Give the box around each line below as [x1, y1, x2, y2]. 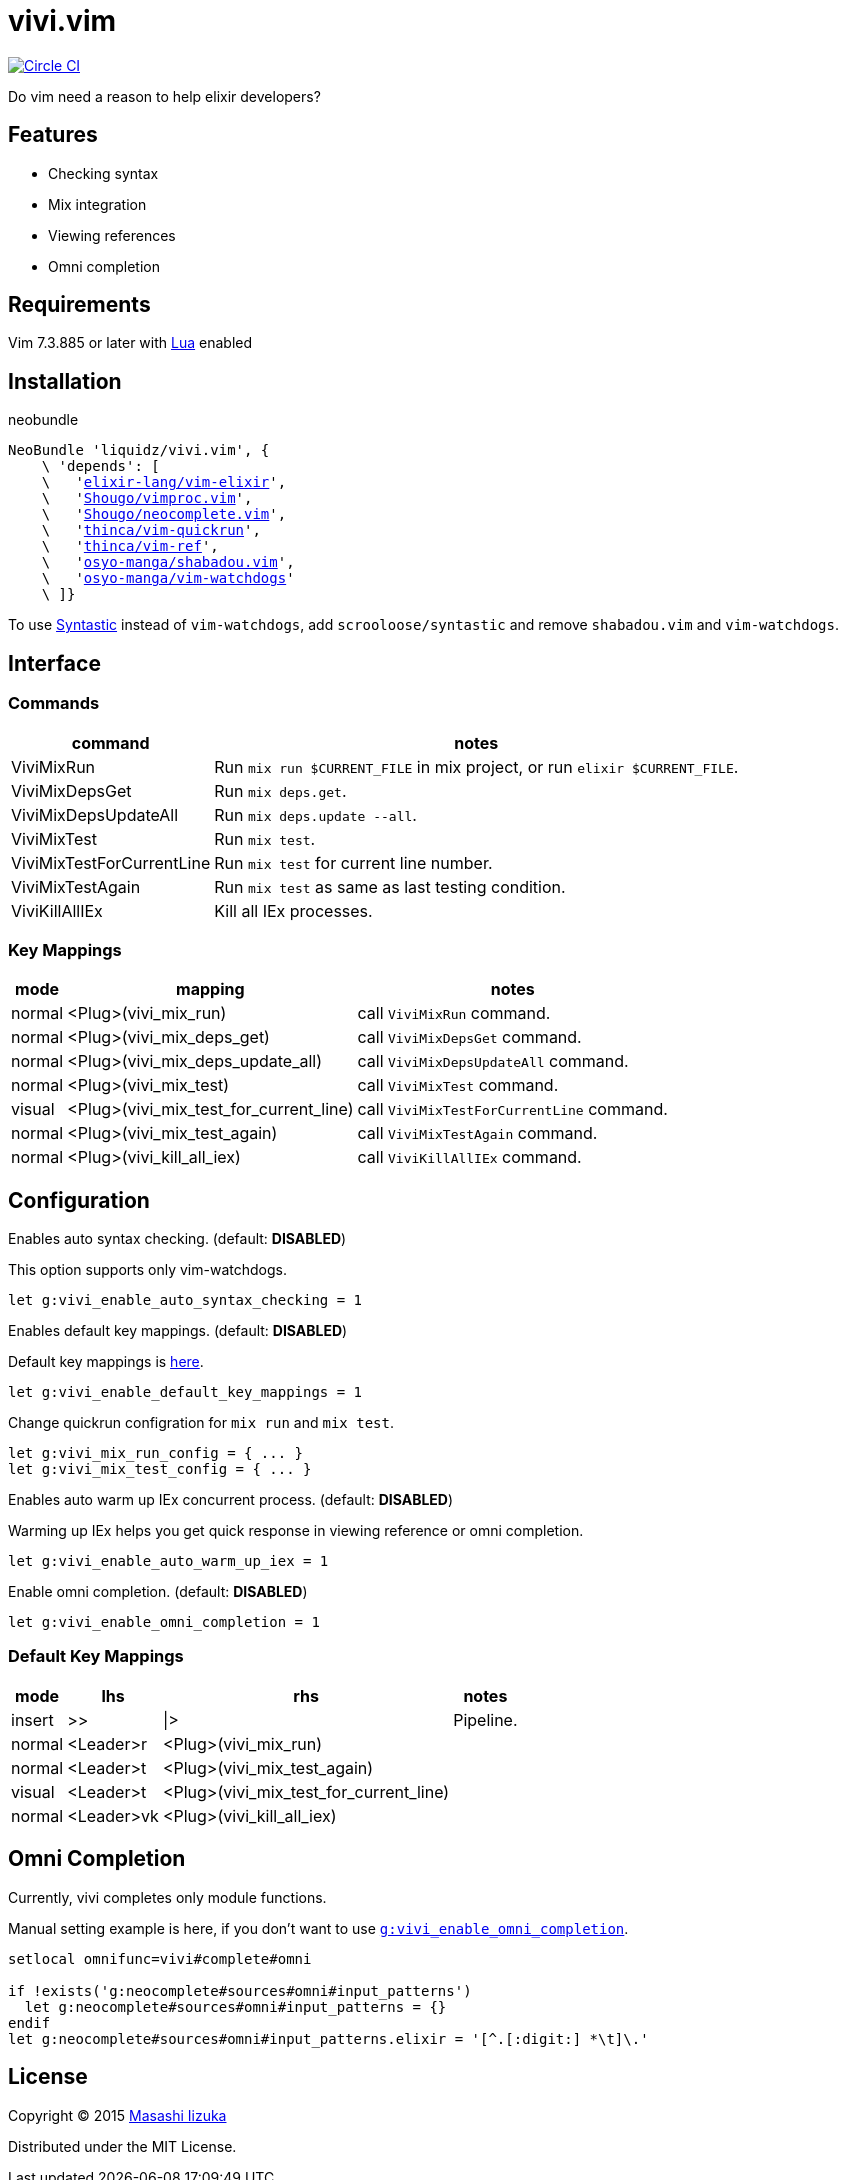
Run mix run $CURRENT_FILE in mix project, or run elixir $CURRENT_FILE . [214, 756, 739, 777]
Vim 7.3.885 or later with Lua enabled [8, 334, 253, 352]
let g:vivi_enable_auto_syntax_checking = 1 [8, 1292, 363, 1309]
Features [8, 122, 98, 148]
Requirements [8, 292, 151, 318]
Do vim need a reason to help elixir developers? [8, 87, 321, 105]
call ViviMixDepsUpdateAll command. [357, 1051, 629, 1072]
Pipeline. [453, 1709, 518, 1730]
